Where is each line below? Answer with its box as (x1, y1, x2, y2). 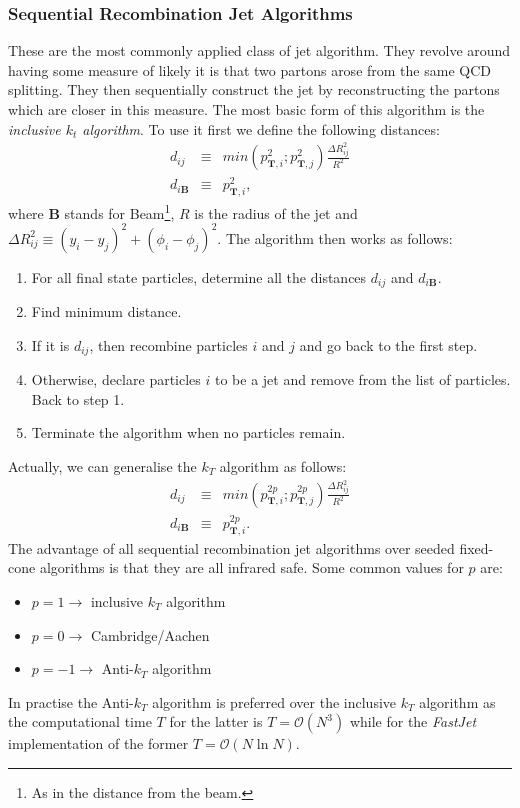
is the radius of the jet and (194, 202, 358, 223)
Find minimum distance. (31, 301, 182, 322)
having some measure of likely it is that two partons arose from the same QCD (8, 59, 491, 80)
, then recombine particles (89, 334, 248, 355)
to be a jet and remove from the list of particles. (215, 369, 511, 390)
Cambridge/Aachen (90, 624, 210, 645)
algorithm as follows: (219, 456, 347, 477)
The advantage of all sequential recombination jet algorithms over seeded (8, 537, 455, 558)
